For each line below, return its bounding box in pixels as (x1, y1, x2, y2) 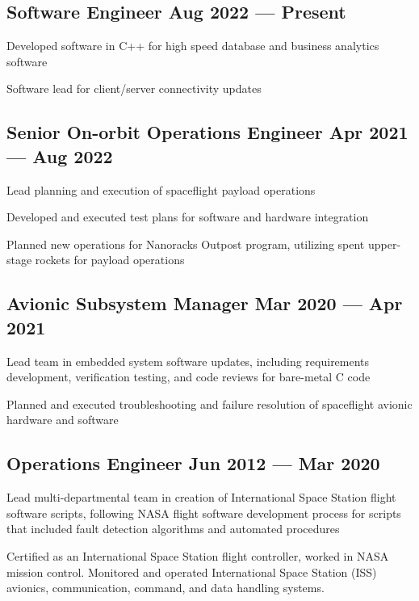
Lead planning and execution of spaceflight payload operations (6, 181, 316, 198)
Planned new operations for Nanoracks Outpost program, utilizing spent (6, 235, 365, 252)
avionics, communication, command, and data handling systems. (6, 579, 325, 596)
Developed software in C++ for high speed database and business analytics (6, 37, 379, 54)
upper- (367, 235, 401, 252)
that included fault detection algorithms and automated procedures (6, 520, 340, 537)
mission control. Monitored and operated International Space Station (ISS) (6, 563, 377, 580)
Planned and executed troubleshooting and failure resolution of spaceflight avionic (6, 395, 413, 412)
